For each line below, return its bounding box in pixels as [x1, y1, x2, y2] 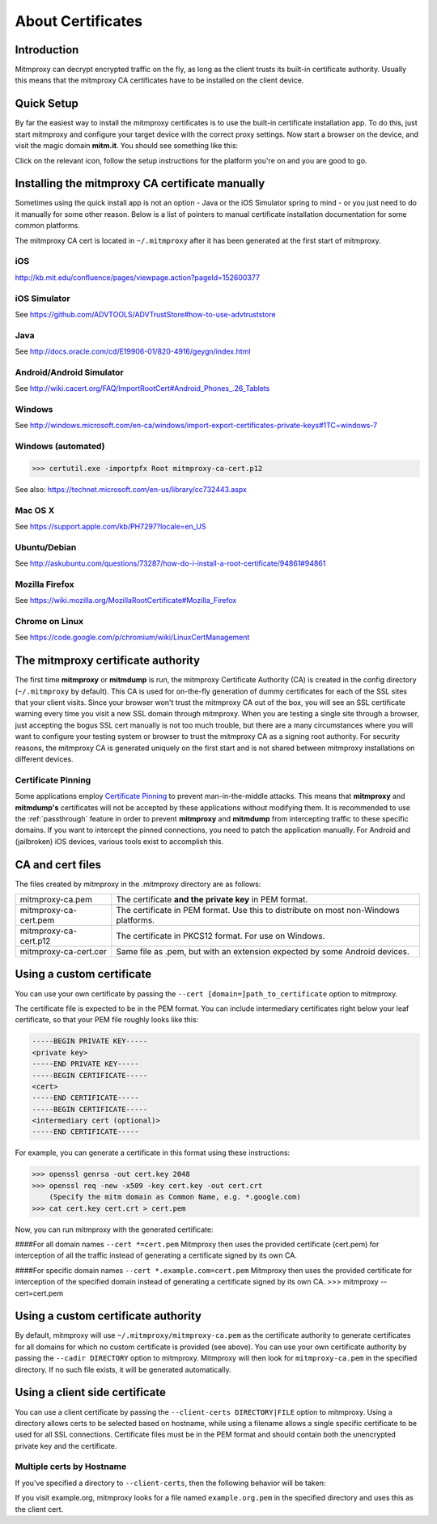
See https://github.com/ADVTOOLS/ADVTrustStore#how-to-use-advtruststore [15, 309, 276, 319]
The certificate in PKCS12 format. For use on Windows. [116, 931, 325, 942]
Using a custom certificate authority [15, 1310, 202, 1323]
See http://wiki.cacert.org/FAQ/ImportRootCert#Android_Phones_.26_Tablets [15, 384, 270, 393]
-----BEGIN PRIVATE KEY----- [32, 1037, 148, 1046]
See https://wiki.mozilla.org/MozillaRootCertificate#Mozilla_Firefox [15, 596, 237, 605]
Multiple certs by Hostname [15, 1461, 127, 1472]
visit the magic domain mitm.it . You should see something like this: [15, 141, 239, 151]
